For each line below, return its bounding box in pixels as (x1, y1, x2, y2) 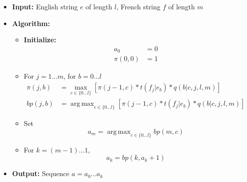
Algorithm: (12, 18, 50, 28)
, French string (116, 1, 161, 12)
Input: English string (12, 1, 78, 12)
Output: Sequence (12, 168, 69, 179)
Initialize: (24, 34, 56, 45)
